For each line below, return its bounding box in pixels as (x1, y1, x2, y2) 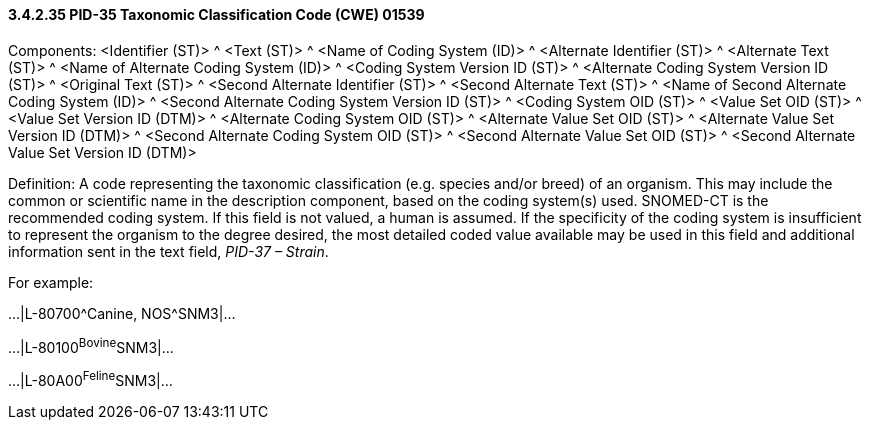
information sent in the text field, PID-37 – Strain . (8, 242, 329, 260)
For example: (8, 273, 94, 291)
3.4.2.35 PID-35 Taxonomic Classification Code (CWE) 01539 (8, 6, 425, 23)
